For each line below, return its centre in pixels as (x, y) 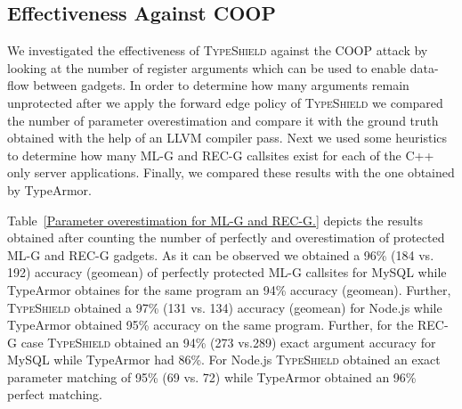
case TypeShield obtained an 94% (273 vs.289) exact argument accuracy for (228, 342)
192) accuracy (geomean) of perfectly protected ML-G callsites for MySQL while (227, 272)
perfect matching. (55, 394)
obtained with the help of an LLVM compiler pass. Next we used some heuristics (227, 138)
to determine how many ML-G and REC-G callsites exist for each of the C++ (221, 155)
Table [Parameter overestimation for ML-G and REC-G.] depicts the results (215, 220)
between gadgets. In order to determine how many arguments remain (221, 85)
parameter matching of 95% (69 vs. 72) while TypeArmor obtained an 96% (212, 376)
